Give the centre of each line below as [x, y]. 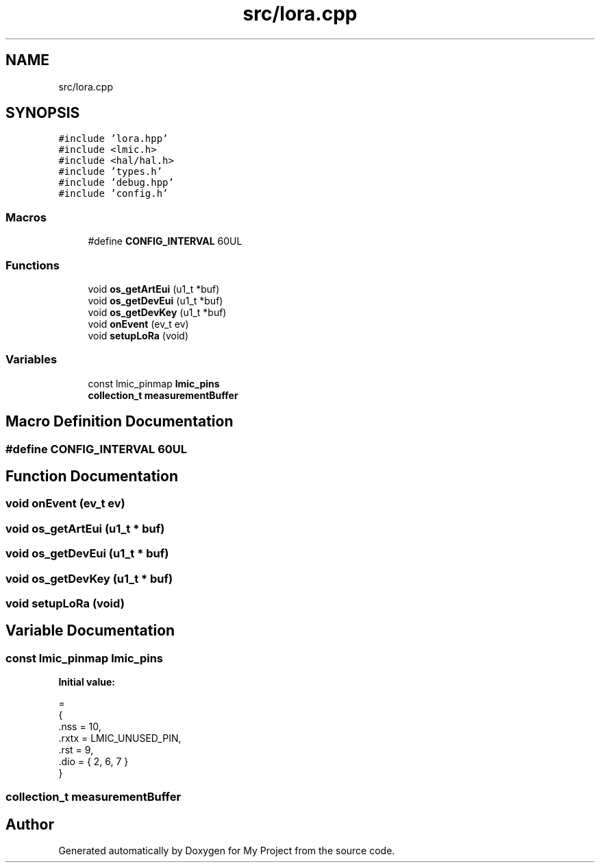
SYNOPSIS [43, 113]
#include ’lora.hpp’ [113, 139]
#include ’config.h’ [113, 194]
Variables [32, 360]
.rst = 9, [76, 750]
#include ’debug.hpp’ [116, 183]
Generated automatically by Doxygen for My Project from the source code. [227, 851]
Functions [33, 265]
